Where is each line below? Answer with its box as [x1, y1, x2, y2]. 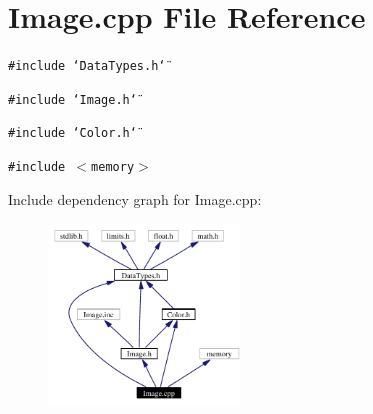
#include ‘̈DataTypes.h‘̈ [8, 59, 166, 74]
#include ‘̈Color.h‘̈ [8, 126, 137, 141]
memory [91, 160, 135, 175]
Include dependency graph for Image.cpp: [8, 188, 262, 209]
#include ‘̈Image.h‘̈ [8, 92, 137, 107]
